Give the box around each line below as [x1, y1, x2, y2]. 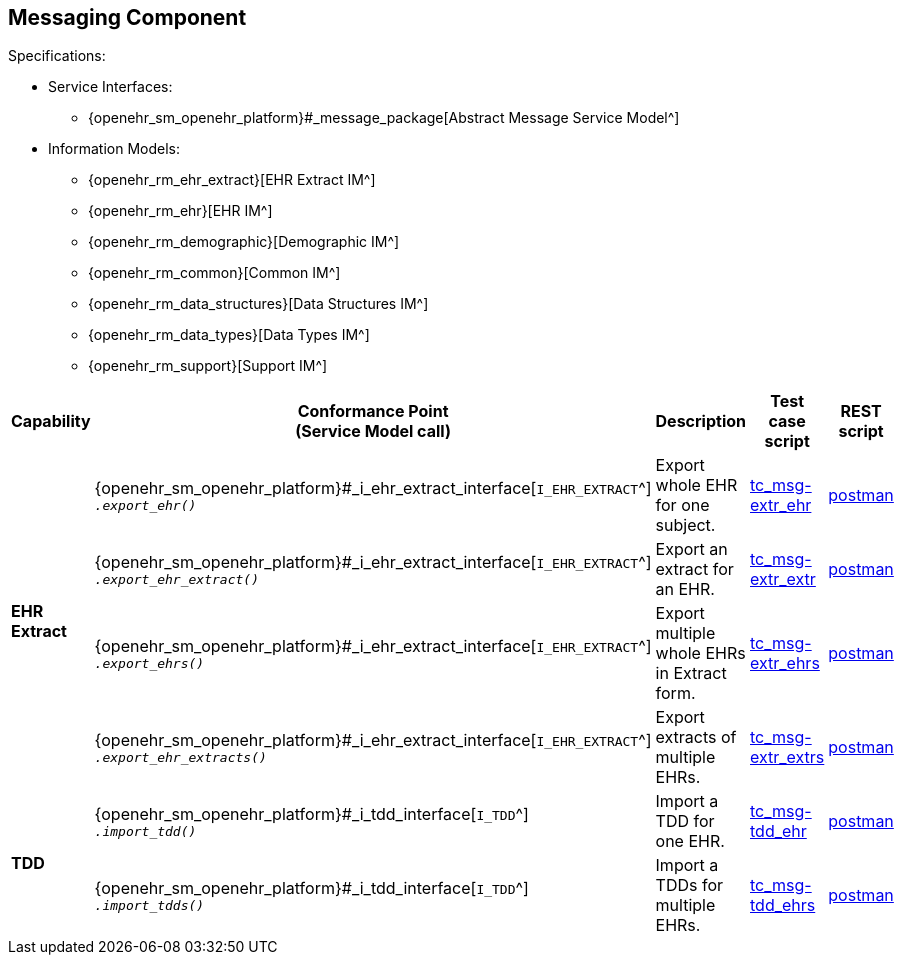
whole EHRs [655, 643, 746, 664]
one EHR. [655, 831, 725, 852]
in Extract [655, 663, 727, 684]
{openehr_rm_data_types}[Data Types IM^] [88, 326, 370, 344]
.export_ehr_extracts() [94, 749, 267, 765]
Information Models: [48, 140, 180, 158]
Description [655, 411, 746, 432]
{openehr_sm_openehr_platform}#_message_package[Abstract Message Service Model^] [88, 109, 680, 127]
